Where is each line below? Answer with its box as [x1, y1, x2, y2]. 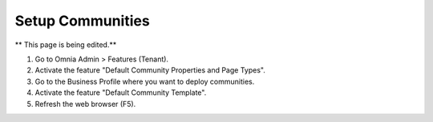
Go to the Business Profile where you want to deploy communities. [34, 77, 255, 86]
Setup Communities [14, 12, 150, 30]
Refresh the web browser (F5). [34, 99, 136, 108]
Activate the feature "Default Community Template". [34, 88, 207, 97]
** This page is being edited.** [14, 40, 117, 49]
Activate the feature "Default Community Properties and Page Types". [34, 65, 266, 75]
